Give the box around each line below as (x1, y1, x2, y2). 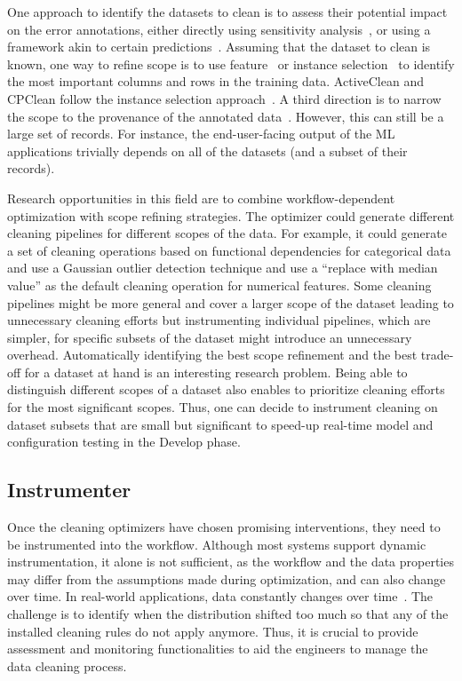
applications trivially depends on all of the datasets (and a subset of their (7, 141, 408, 160)
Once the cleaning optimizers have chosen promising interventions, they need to (7, 518, 441, 536)
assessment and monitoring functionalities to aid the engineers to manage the (7, 639, 428, 658)
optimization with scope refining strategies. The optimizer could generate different (7, 206, 455, 225)
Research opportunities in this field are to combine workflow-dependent (7, 188, 395, 207)
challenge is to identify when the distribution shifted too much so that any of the (7, 605, 449, 623)
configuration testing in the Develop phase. (7, 432, 241, 451)
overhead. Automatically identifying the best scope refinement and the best (7, 345, 418, 364)
